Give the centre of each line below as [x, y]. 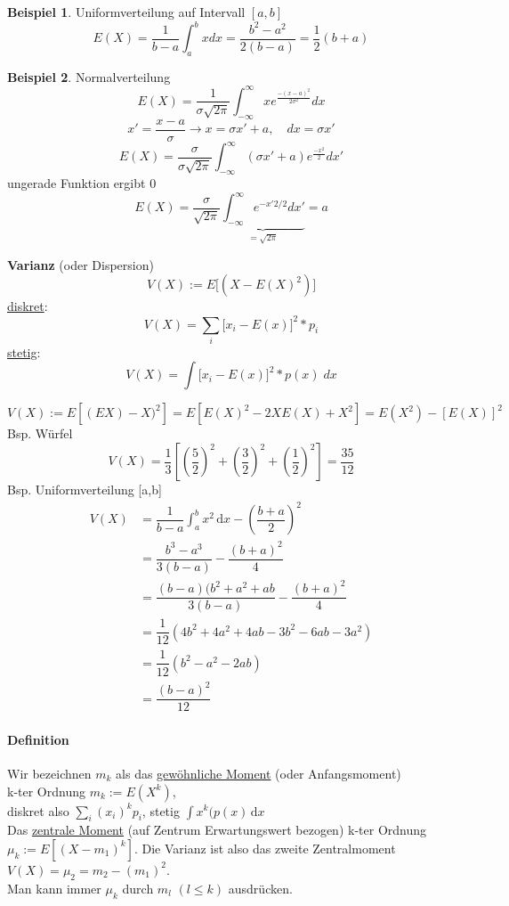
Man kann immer [54, 888]
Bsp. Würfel [40, 433]
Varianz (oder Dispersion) [81, 264]
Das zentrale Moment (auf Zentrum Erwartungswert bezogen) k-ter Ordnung [217, 830]
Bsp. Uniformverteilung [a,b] [85, 490]
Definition [38, 739]
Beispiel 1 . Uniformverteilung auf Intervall [126, 12]
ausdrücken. [260, 888]
